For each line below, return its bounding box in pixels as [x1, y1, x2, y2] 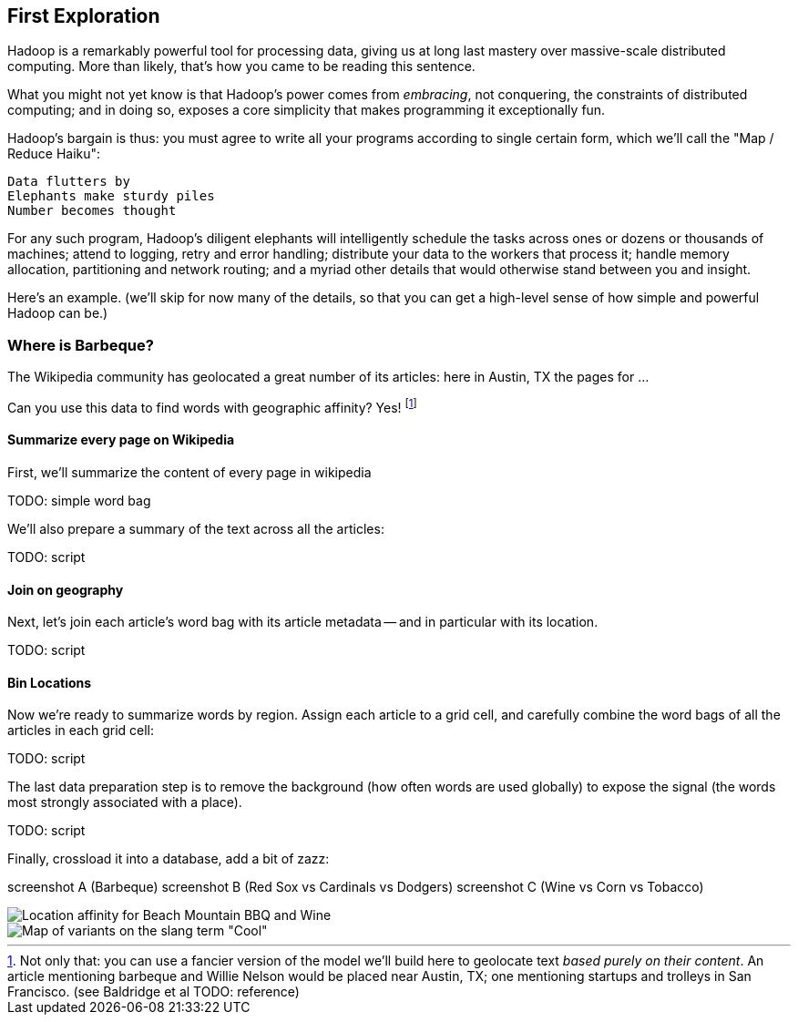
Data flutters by [7, 174, 130, 189]
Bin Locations [7, 674, 92, 690]
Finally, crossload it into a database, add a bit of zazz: [7, 851, 330, 867]
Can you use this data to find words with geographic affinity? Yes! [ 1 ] [7, 397, 417, 415]
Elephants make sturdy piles [7, 189, 215, 204]
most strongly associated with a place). [7, 794, 242, 811]
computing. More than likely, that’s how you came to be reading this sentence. [7, 58, 476, 75]
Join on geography [7, 581, 124, 598]
